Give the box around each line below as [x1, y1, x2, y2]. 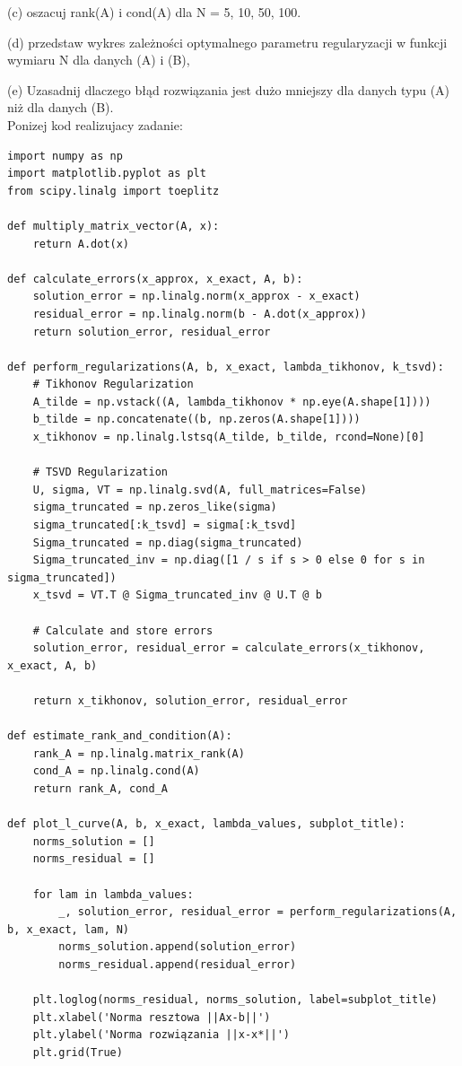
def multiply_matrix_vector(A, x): [7, 219, 220, 232]
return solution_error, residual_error [32, 325, 271, 338]
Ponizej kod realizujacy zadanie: [7, 115, 183, 134]
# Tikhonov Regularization [32, 378, 194, 391]
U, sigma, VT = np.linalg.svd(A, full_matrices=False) [32, 483, 367, 496]
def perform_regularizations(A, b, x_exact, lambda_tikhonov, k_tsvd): [7, 360, 444, 373]
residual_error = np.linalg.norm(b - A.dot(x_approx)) [32, 307, 367, 320]
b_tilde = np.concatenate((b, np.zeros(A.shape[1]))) [32, 413, 361, 426]
